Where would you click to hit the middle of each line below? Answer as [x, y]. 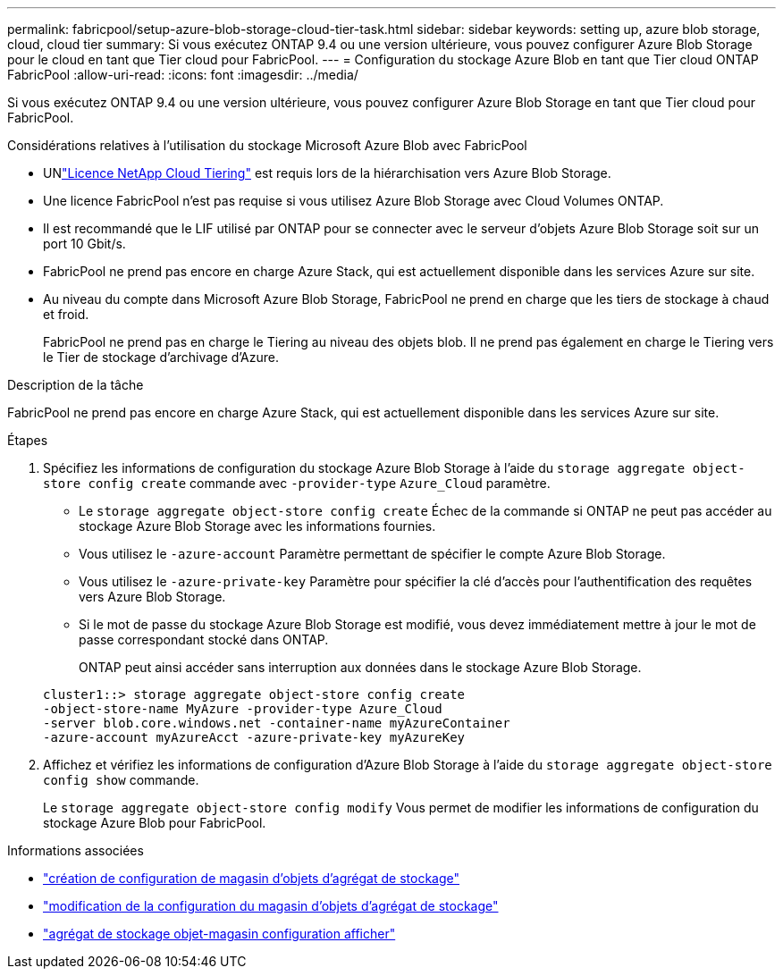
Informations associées [76, 850]
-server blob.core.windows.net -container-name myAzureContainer [277, 723]
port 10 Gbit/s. [84, 244]
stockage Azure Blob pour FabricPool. [155, 823]
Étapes [28, 440]
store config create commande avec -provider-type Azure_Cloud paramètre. [297, 483]
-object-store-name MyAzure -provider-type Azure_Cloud [243, 709]
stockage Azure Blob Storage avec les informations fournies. [257, 526]
